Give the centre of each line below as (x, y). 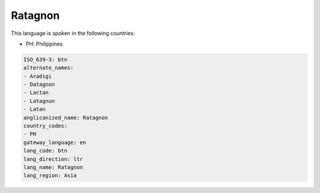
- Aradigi (38, 76)
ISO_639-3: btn (45, 59)
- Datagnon (39, 85)
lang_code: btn (45, 151)
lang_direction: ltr (53, 159)
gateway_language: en (55, 142)
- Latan (34, 109)
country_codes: (45, 126)
